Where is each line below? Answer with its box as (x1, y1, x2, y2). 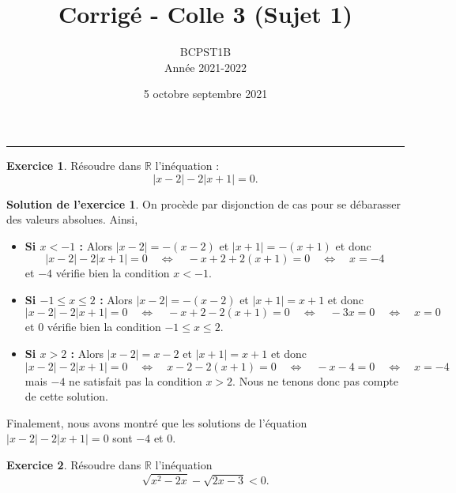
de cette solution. (24, 388, 108, 405)
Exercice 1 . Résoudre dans (6, 156, 141, 173)
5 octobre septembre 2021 (143, 85, 268, 102)
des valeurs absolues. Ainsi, (6, 211, 138, 228)
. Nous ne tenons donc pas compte (232, 372, 398, 389)
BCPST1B (179, 43, 232, 60)
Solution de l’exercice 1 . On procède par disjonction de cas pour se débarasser (6, 195, 401, 212)
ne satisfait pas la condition (69, 372, 202, 389)
